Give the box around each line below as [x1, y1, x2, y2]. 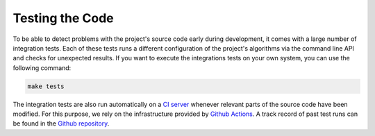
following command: [12, 63, 72, 72]
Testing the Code [12, 10, 114, 26]
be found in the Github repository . [12, 119, 110, 128]
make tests [27, 82, 65, 90]
